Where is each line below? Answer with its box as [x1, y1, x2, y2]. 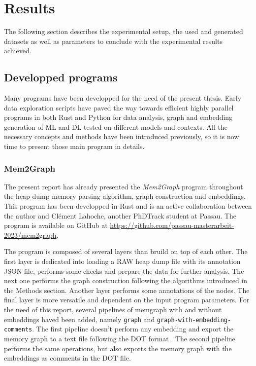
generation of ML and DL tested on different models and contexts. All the [4, 121, 227, 132]
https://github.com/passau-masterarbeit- [110, 220, 234, 230]
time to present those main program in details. [4, 141, 145, 151]
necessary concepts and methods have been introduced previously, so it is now [4, 131, 239, 142]
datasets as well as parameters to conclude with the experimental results [4, 36, 223, 46]
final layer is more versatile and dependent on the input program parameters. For [4, 294, 250, 305]
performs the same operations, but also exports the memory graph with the [4, 343, 232, 353]
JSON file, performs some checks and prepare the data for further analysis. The [4, 265, 244, 276]
